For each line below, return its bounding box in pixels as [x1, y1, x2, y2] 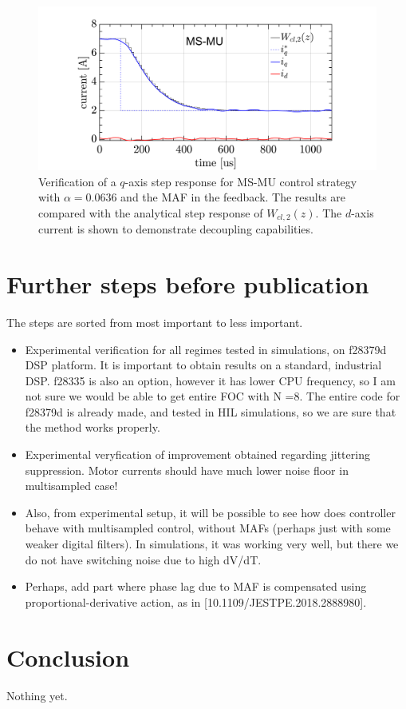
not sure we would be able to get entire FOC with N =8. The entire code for [25, 388, 400, 404]
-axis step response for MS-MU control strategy [124, 173, 357, 189]
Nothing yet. [6, 687, 68, 703]
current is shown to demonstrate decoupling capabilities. [38, 221, 313, 237]
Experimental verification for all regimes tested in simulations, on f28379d [25, 341, 387, 357]
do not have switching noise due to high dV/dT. [25, 551, 262, 568]
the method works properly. [25, 419, 160, 436]
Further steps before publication [6, 267, 369, 300]
